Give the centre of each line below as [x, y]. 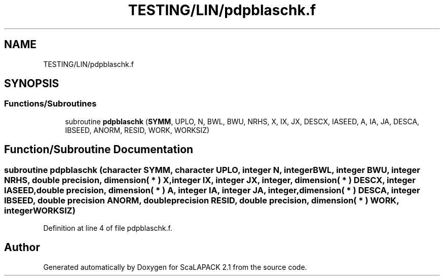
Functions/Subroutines [50, 104]
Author [22, 248]
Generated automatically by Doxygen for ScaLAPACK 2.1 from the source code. [175, 267]
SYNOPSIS [32, 84]
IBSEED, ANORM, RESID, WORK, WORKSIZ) [137, 130]
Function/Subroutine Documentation [99, 150]
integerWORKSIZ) [40, 210]
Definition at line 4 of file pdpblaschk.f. [108, 228]
